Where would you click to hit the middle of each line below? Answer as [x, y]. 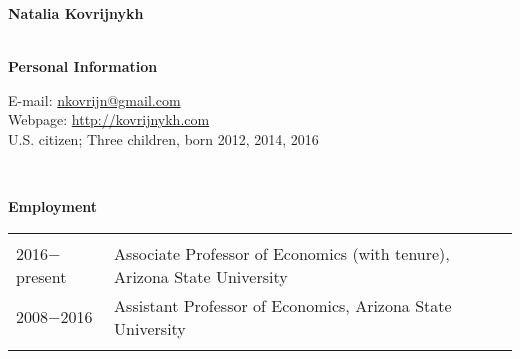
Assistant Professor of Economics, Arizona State [283, 305]
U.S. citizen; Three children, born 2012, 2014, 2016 [163, 138]
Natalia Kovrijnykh [76, 13]
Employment [53, 206]
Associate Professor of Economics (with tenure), [282, 253]
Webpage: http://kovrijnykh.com [109, 119]
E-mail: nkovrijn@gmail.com [94, 99]
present [41, 276]
